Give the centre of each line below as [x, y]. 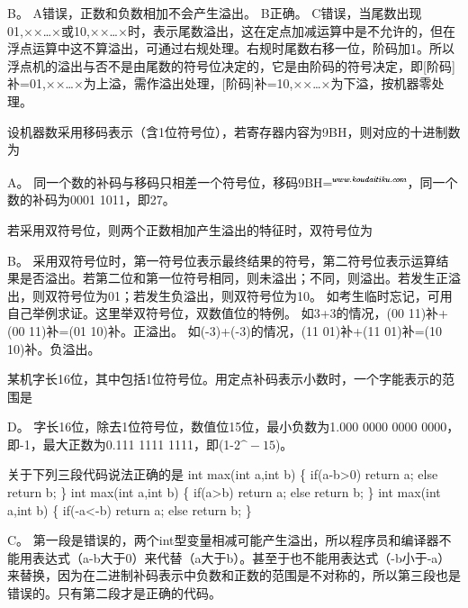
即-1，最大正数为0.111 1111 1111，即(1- [121, 444]
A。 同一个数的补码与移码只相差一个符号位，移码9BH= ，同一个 [233, 181]
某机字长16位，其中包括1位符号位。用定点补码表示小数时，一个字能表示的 [225, 379]
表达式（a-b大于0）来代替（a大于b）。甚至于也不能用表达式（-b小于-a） [241, 557]
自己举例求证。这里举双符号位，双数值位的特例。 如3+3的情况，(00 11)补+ [228, 313]
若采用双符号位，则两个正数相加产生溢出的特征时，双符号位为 [190, 229]
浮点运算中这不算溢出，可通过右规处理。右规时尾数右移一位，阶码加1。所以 [231, 48]
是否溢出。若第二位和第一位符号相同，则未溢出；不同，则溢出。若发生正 [234, 278]
